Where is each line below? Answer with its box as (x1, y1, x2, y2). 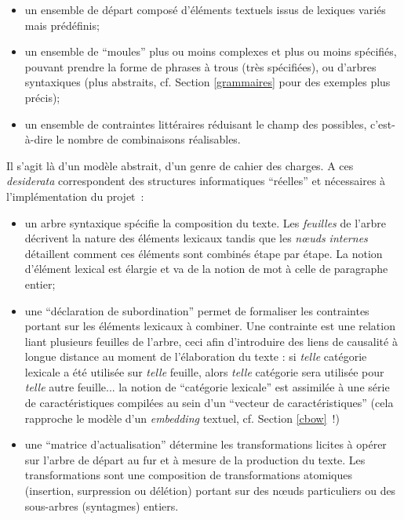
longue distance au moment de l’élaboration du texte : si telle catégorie (24, 348, 367, 365)
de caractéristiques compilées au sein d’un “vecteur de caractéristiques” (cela (24, 395, 394, 411)
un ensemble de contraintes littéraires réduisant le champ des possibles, (24, 115, 367, 132)
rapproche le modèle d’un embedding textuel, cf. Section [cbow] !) (24, 409, 340, 426)
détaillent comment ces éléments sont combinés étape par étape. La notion (24, 245, 383, 261)
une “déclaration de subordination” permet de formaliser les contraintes (24, 302, 369, 318)
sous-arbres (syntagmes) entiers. (24, 497, 179, 514)
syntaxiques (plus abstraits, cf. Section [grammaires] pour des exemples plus (24, 74, 391, 90)
